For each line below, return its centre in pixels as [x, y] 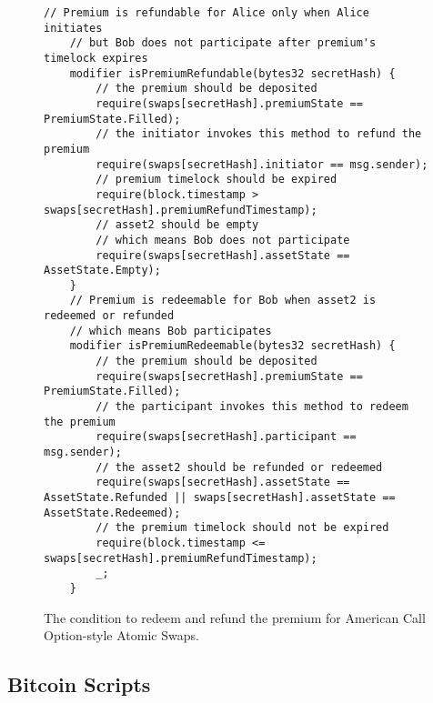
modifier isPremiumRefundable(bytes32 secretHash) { [232, 73]
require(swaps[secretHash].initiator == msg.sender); [262, 164]
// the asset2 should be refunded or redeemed [239, 467]
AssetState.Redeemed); [112, 512]
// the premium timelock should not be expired [242, 528]
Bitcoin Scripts [79, 684]
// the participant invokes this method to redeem [252, 407]
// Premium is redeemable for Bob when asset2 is [223, 301]
